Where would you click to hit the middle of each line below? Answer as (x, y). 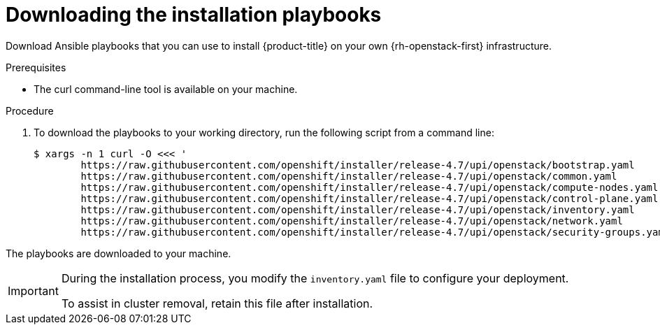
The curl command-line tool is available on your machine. (166, 89)
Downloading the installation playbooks (194, 15)
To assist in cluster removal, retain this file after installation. (217, 303)
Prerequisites (36, 67)
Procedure (30, 110)
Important (33, 290)
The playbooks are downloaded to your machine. (119, 253)
